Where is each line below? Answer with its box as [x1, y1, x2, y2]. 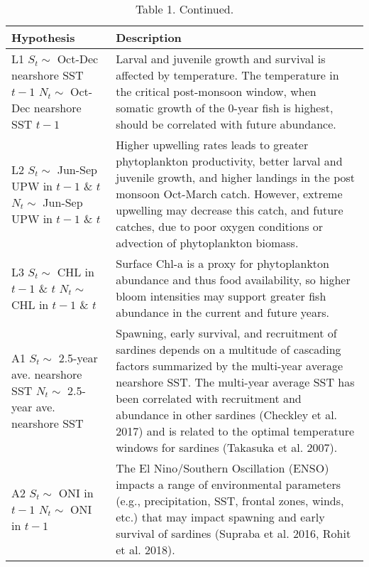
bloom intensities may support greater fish [116, 288, 326, 304]
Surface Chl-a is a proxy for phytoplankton [116, 255, 329, 271]
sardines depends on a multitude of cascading [116, 341, 341, 357]
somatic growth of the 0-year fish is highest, [116, 99, 334, 116]
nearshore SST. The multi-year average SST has [116, 374, 355, 390]
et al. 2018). [116, 541, 175, 558]
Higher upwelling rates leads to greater [116, 136, 309, 153]
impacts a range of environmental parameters [116, 476, 341, 492]
